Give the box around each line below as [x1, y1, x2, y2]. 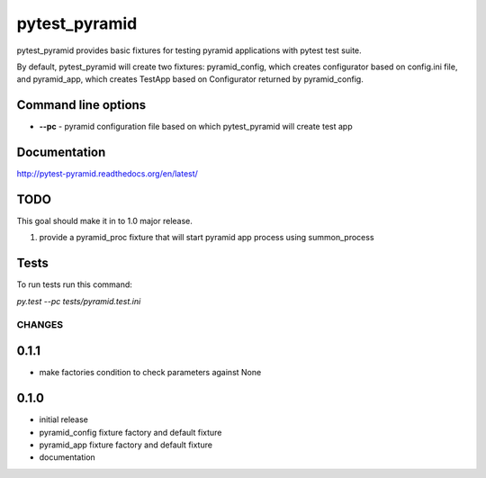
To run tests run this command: [16, 279, 132, 290]
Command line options [16, 97, 147, 113]
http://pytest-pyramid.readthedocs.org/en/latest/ [16, 168, 198, 179]
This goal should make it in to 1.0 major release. [16, 216, 193, 227]
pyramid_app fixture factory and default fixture [39, 439, 213, 450]
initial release [39, 414, 89, 425]
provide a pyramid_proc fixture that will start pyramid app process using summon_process [39, 232, 374, 243]
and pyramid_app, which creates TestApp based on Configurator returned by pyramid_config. [16, 74, 364, 85]
